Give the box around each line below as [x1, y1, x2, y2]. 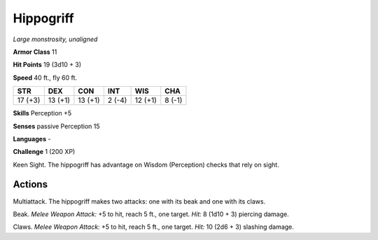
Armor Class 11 [13, 48, 57, 56]
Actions [13, 178, 48, 190]
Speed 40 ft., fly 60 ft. [13, 73, 77, 82]
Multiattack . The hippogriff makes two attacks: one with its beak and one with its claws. [13, 197, 266, 206]
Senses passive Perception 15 [13, 122, 100, 130]
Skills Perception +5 [13, 109, 72, 118]
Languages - [13, 134, 51, 143]
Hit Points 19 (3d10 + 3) [13, 60, 82, 69]
